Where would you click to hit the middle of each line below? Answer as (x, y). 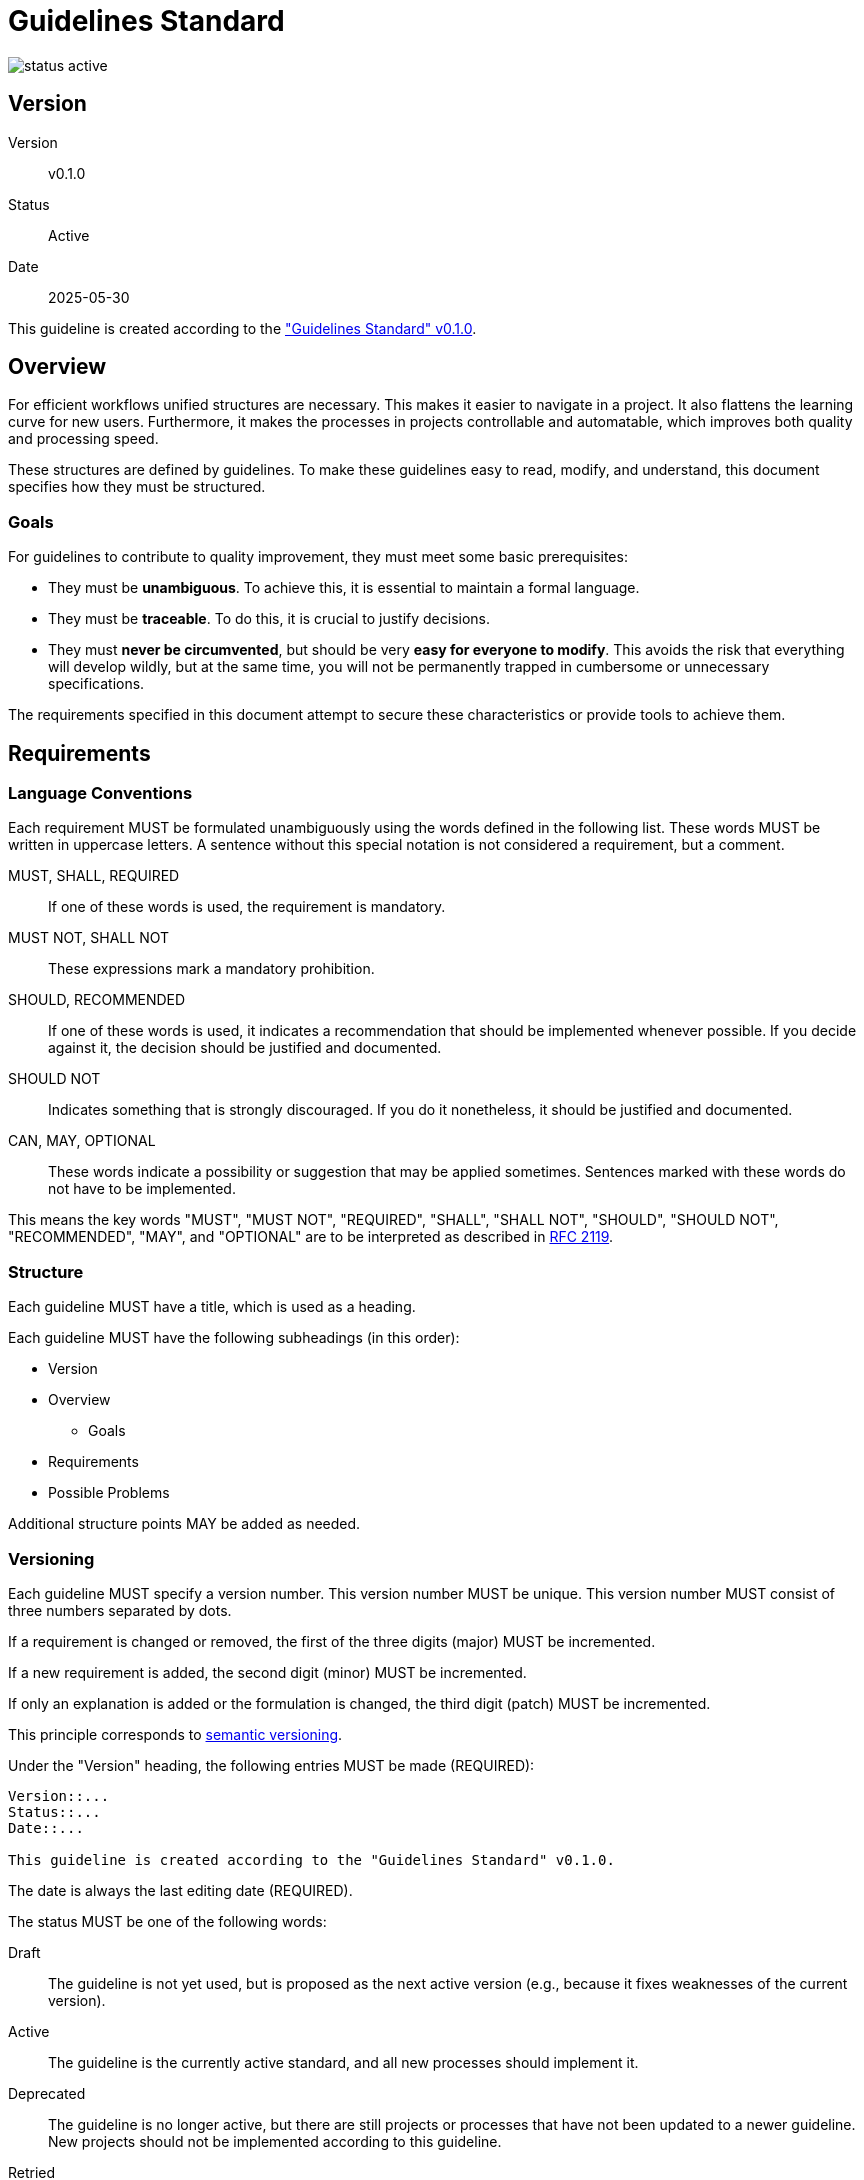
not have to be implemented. (142, 1189)
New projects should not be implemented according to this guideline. (275, 2141)
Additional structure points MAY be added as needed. (184, 1524)
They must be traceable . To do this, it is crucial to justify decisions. (269, 619)
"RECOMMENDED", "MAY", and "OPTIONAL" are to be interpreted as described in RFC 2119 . (311, 1237)
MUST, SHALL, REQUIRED (94, 876)
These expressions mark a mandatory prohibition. (211, 969)
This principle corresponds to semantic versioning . (175, 1734)
